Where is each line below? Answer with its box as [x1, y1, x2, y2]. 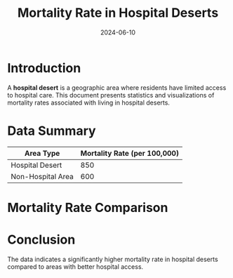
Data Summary [7, 123, 96, 138]
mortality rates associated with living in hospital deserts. [7, 98, 171, 107]
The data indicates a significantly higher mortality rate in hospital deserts [7, 255, 219, 263]
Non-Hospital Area [11, 171, 74, 181]
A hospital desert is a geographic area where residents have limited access [7, 83, 227, 92]
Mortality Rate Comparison [7, 199, 168, 216]
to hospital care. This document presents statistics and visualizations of [7, 91, 215, 99]
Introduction [7, 60, 81, 76]
